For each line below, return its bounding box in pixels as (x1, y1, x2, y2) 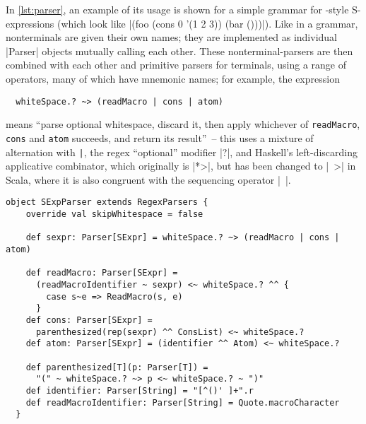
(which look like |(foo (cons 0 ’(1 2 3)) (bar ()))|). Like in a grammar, (57, 16, 358, 30)
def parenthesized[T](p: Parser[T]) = (25, 362, 208, 372)
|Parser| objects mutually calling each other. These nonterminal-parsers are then (6, 43, 353, 58)
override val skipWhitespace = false (25, 209, 203, 220)
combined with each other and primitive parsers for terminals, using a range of (6, 57, 347, 72)
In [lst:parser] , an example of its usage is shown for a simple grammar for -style (6, 2, 349, 16)
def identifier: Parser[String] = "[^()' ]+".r (25, 385, 254, 396)
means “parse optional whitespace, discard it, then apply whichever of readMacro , (6, 117, 360, 131)
